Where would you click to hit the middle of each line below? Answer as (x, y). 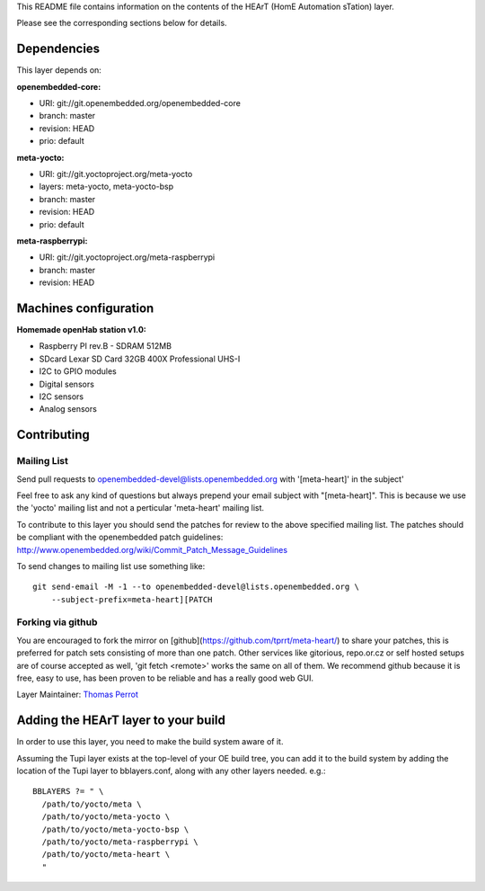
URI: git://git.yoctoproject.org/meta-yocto (116, 174)
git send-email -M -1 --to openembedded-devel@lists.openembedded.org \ (196, 587)
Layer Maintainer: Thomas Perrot (77, 695)
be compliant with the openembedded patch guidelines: (120, 537)
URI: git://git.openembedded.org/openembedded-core (140, 103)
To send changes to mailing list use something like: (111, 566)
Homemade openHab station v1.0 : (82, 330)
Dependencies (58, 49)
